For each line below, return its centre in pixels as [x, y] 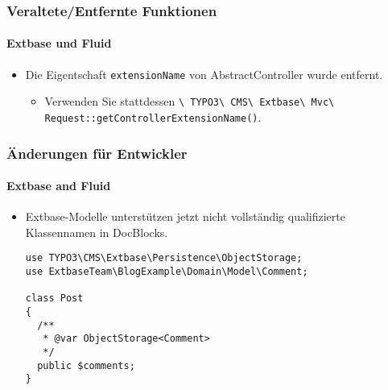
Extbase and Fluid [59, 186]
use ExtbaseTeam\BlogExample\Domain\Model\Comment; [167, 272]
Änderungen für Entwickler [97, 153]
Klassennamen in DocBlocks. [97, 232]
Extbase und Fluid [59, 43]
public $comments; [86, 365]
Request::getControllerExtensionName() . [153, 116]
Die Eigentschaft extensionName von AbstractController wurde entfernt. [204, 74]
